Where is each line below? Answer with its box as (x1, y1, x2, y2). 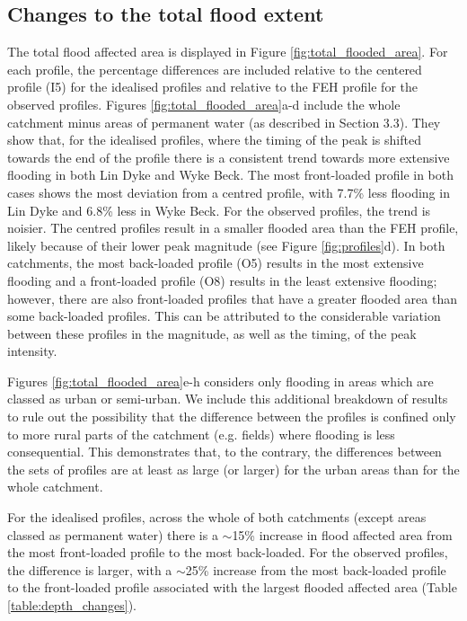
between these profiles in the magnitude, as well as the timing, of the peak (7, 324, 417, 342)
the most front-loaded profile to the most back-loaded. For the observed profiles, (7, 543, 448, 562)
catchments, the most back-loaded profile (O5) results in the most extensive (7, 253, 424, 272)
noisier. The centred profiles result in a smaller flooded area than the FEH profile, (7, 218, 459, 237)
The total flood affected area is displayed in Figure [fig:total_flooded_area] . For (7, 42, 448, 61)
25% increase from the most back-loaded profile (185, 560, 446, 579)
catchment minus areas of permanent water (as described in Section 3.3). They (7, 112, 441, 131)
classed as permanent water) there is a (7, 525, 218, 544)
